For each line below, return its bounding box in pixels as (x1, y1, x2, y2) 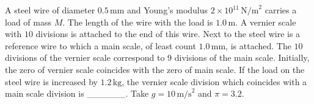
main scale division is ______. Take (5, 87, 149, 100)
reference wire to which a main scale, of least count (5, 39, 196, 52)
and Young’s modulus (127, 4, 208, 16)
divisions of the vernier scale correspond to (5, 51, 165, 64)
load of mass (5, 15, 51, 28)
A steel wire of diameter (5, 4, 95, 16)
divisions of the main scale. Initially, (174, 51, 310, 64)
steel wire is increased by (5, 75, 98, 88)
